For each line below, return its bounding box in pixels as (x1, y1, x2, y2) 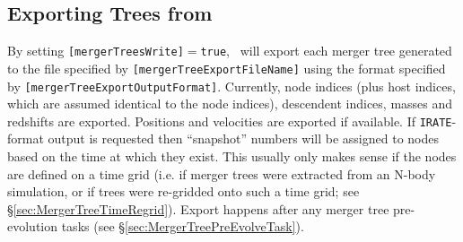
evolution (7, 217, 58, 236)
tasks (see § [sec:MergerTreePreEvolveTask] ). (61, 217, 304, 236)
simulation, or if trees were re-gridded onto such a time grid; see (7, 182, 360, 201)
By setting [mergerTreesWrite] (7, 41, 184, 60)
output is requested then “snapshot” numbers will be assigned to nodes (48, 129, 440, 148)
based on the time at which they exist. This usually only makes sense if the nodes (7, 147, 457, 166)
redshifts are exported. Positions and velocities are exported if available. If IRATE (7, 111, 452, 130)
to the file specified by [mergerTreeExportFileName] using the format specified (7, 58, 446, 77)
